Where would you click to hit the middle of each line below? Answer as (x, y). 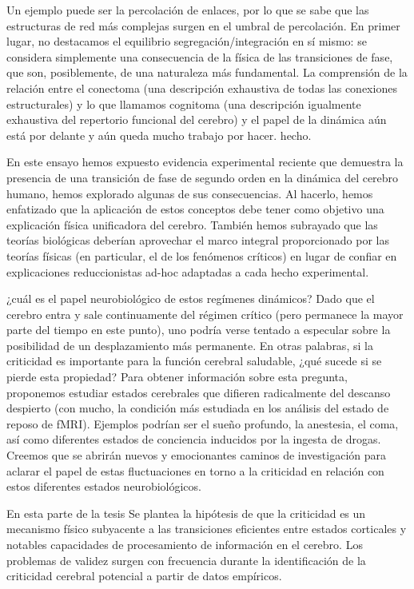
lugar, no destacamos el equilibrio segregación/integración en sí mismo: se (187, 41)
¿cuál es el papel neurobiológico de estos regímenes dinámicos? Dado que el (191, 298)
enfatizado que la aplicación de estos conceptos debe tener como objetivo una (195, 209)
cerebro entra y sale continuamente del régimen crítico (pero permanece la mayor (205, 314)
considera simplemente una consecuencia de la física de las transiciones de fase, (200, 56)
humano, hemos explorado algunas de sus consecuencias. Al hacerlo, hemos (190, 193)
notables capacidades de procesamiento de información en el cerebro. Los (185, 544)
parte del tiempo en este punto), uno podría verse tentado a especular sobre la (199, 330)
